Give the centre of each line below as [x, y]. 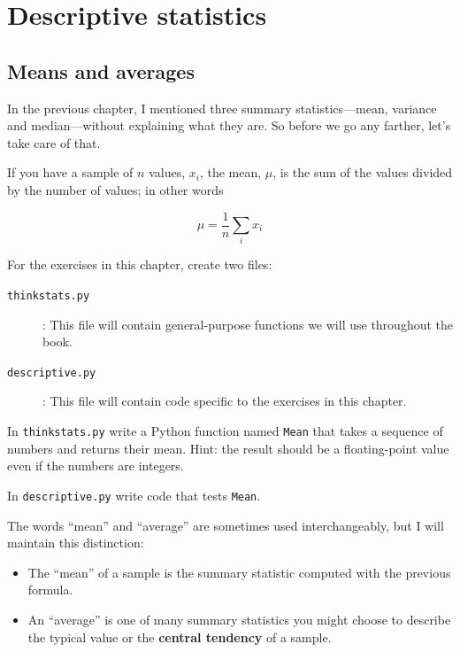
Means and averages [101, 70]
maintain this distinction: [76, 543]
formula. [50, 590]
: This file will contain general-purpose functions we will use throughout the [248, 324]
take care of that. [54, 142]
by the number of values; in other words [115, 189]
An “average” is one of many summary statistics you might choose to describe [239, 619]
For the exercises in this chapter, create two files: [140, 264]
